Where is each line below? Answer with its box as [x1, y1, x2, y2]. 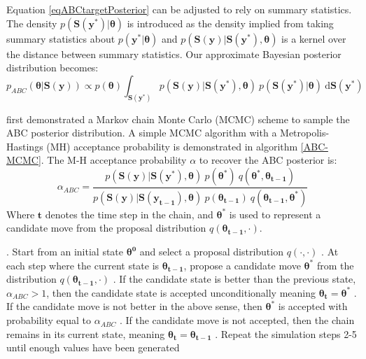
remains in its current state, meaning [6, 326, 165, 341]
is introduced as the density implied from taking [127, 15, 334, 30]
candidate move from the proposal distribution [6, 220, 206, 235]
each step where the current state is [6, 258, 160, 272]
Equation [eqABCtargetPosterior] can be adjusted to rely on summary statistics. [6, 2, 352, 16]
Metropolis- [280, 125, 330, 140]
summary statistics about [6, 31, 115, 45]
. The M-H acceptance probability [41, 153, 187, 167]
